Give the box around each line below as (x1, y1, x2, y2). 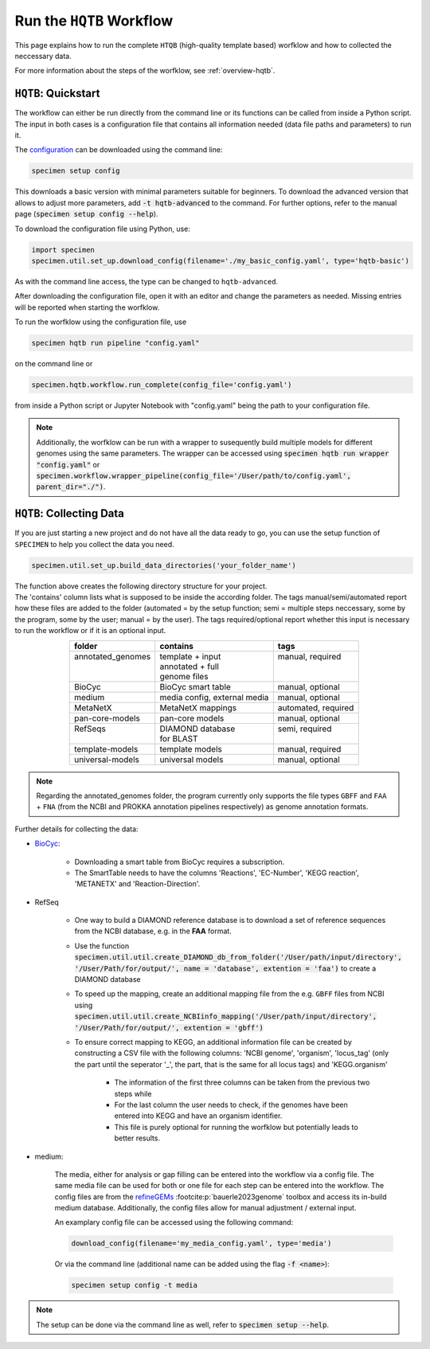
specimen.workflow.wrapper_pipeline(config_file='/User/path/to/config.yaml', (36, 471, 352, 480)
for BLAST (159, 733, 198, 744)
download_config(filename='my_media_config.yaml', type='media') (71, 1239, 332, 1248)
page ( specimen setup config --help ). (14, 209, 158, 219)
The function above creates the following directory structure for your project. (14, 581, 268, 591)
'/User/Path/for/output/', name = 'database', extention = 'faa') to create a (74, 964, 377, 973)
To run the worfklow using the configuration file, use (14, 317, 187, 326)
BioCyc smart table (159, 681, 231, 692)
